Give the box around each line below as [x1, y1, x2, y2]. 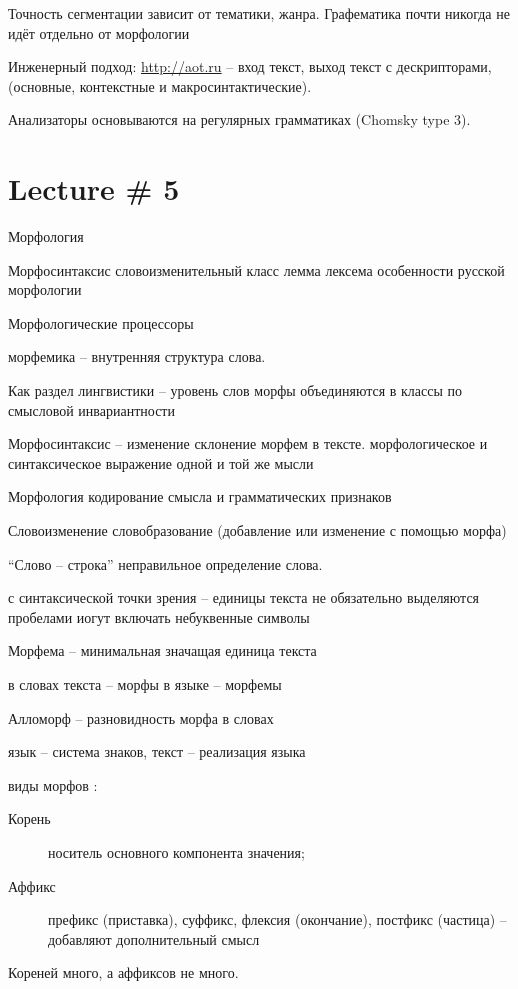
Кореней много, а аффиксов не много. [8, 962, 239, 983]
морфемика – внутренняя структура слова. [8, 346, 266, 367]
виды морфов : [8, 774, 98, 795]
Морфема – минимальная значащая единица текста [8, 640, 317, 661]
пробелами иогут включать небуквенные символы [8, 606, 310, 627]
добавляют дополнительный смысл [48, 928, 260, 949]
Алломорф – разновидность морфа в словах [8, 707, 274, 728]
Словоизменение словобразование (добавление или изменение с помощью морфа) [8, 520, 507, 541]
